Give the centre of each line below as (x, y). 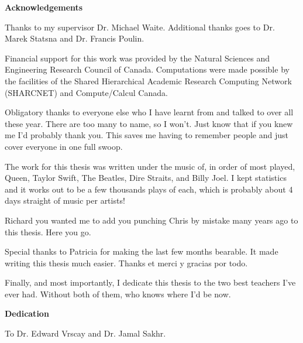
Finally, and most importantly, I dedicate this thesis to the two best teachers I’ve (150, 282)
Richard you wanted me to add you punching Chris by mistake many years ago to (151, 220)
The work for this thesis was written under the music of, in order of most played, (150, 166)
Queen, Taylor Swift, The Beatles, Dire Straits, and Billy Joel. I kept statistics (146, 178)
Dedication (27, 313)
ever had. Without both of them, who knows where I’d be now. (118, 294)
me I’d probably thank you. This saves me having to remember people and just (147, 135)
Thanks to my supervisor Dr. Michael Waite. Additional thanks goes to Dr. (140, 27)
